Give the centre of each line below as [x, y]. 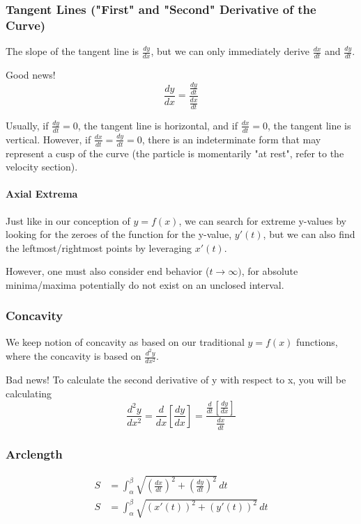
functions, [317, 341]
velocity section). [42, 167]
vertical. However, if [48, 139]
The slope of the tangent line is [72, 51]
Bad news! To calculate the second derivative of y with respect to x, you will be [176, 380]
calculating [29, 393]
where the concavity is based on [74, 356]
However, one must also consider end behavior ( [108, 271]
